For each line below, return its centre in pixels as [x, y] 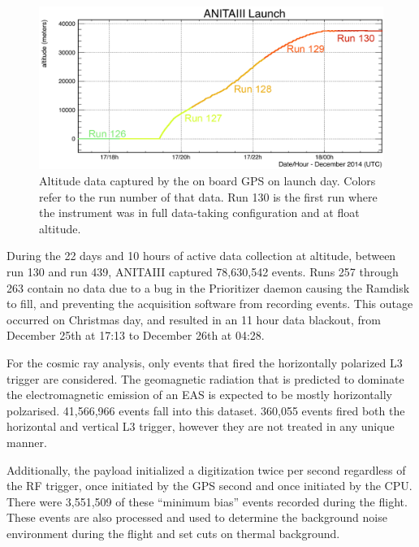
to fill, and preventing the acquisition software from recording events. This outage [210, 304]
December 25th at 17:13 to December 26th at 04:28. [136, 335]
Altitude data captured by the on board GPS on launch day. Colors [207, 180]
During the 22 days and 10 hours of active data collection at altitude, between [201, 256]
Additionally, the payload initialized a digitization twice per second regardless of [206, 469]
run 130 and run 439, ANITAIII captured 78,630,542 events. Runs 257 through [203, 271]
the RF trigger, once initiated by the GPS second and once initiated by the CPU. [209, 486]
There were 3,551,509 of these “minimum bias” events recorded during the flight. [207, 501]
